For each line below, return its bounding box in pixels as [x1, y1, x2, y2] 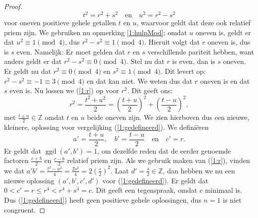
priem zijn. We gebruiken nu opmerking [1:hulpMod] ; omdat [4, 27, 187, 37]
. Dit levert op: [160, 66, 206, 76]
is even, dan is [172, 56, 215, 66]
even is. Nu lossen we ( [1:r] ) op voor [9, 85, 119, 96]
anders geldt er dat [4, 56, 62, 66]
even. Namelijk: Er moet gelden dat [16, 46, 125, 56]
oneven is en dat [200, 75, 250, 86]
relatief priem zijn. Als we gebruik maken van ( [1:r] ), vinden [67, 155, 250, 165]
